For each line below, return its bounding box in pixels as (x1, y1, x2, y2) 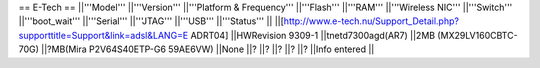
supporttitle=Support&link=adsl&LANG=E (18, 29, 189, 41)
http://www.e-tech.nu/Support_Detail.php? (283, 15, 460, 27)
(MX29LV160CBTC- (436, 29, 519, 41)
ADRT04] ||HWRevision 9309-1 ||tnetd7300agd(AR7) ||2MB (190, 29, 435, 41)
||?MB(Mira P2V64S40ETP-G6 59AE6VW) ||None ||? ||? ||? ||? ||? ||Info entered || (41, 43, 375, 55)
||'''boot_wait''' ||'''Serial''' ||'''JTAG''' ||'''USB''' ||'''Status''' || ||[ (18, 15, 285, 27)
